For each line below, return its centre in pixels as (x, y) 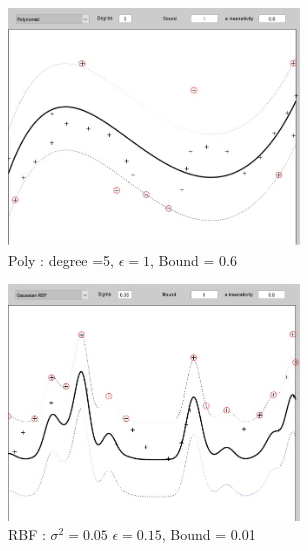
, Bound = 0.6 (193, 259)
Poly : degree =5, (61, 259)
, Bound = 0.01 (208, 534)
